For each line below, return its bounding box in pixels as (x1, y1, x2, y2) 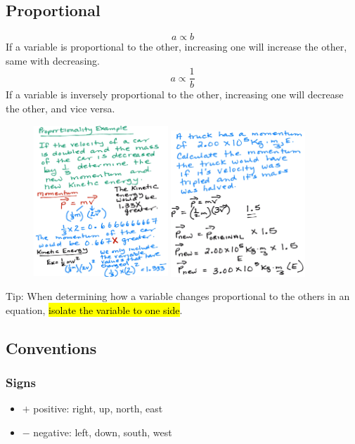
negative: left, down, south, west (33, 425, 172, 440)
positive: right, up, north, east (33, 401, 163, 416)
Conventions (6, 337, 97, 358)
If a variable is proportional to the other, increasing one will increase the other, (6, 39, 347, 54)
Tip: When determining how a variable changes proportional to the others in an (6, 289, 350, 303)
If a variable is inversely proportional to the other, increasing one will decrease (6, 87, 344, 102)
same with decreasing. (6, 53, 100, 67)
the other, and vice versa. (6, 101, 115, 116)
